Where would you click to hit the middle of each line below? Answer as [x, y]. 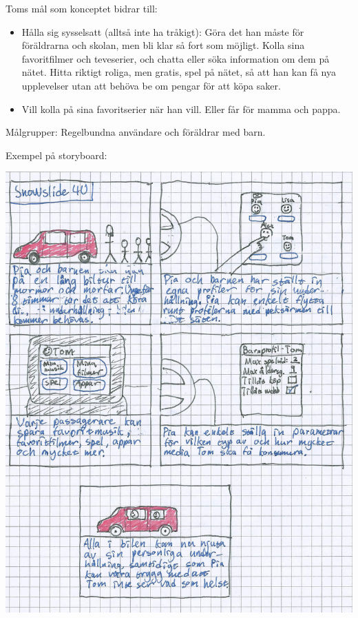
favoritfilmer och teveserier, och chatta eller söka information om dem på [176, 58]
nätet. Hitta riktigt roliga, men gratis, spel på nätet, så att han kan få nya [179, 72]
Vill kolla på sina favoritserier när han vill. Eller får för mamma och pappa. [181, 109]
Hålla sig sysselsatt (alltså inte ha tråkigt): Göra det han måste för [163, 31]
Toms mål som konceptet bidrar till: [82, 8]
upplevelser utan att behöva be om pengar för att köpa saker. [151, 85]
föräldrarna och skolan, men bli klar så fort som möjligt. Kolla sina [163, 45]
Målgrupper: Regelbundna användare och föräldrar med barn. [136, 132]
